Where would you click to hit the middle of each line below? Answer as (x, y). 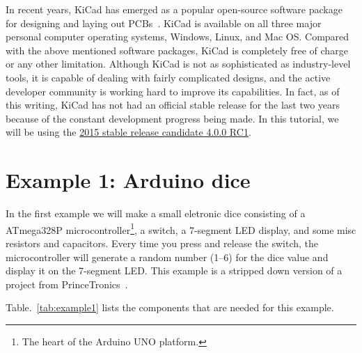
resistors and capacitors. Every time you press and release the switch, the (162, 243)
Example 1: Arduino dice (128, 180)
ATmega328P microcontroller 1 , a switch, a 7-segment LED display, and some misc (181, 228)
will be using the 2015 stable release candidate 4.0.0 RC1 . (128, 132)
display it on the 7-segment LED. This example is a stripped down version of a (174, 270)
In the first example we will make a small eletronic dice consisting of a (156, 213)
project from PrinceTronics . (67, 284)
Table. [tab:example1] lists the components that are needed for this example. (170, 307)
